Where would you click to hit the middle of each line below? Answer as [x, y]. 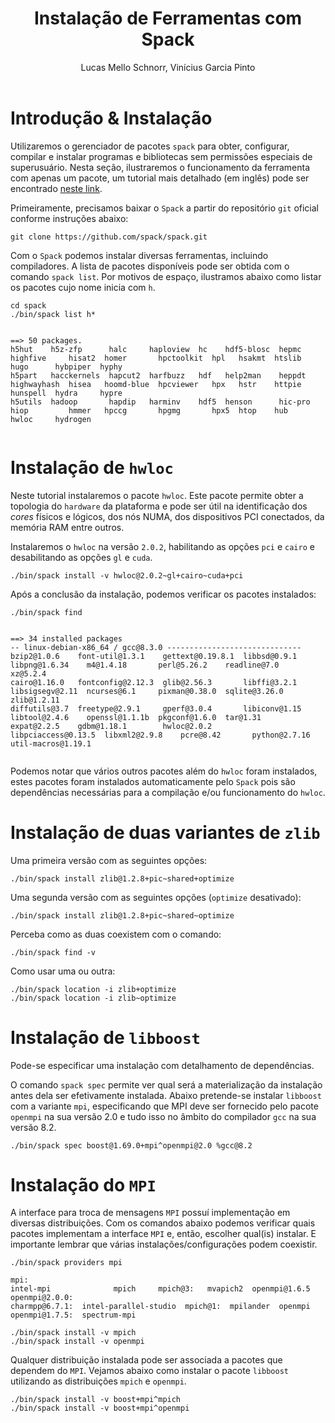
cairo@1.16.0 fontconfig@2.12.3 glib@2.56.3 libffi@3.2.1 [154, 682]
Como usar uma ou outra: [63, 971]
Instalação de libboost [105, 1037]
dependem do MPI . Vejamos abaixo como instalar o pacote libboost [150, 1371]
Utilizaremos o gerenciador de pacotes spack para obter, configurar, [150, 146]
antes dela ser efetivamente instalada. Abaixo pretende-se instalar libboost [166, 1095]
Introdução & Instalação [111, 118]
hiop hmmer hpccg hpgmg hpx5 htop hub [149, 410]
